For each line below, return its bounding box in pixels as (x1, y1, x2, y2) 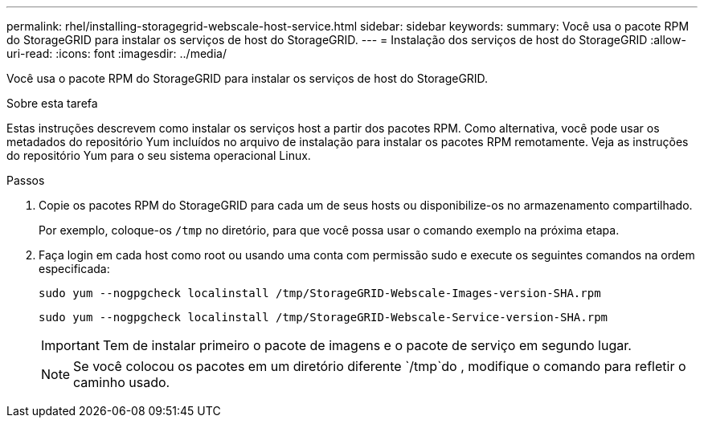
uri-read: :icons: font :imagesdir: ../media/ (6, 47, 227, 60)
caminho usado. (73, 374, 170, 390)
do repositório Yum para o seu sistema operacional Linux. (6, 149, 311, 162)
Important (41, 337, 100, 353)
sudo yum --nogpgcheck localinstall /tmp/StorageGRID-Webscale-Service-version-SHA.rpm (39, 311, 608, 324)
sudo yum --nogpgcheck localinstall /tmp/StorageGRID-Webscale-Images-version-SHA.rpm (39, 287, 601, 300)
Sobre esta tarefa (6, 96, 98, 110)
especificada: (39, 262, 110, 275)
